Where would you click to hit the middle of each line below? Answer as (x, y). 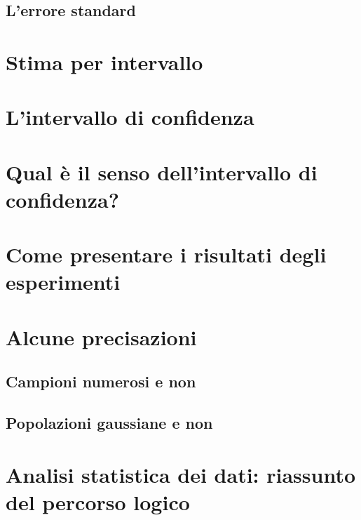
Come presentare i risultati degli (166, 254)
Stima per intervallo (104, 61)
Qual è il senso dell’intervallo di (162, 172)
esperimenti (63, 282)
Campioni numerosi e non (101, 381)
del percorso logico (98, 501)
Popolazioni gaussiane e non (109, 423)
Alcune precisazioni (101, 336)
